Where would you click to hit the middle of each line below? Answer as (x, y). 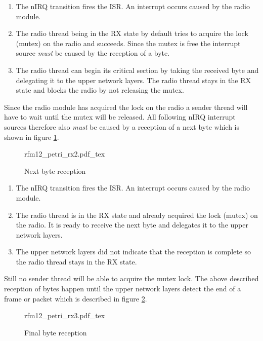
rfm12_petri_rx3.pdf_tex (65, 315)
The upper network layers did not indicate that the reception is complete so (134, 252)
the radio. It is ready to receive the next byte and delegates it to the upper (132, 225)
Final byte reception (56, 332)
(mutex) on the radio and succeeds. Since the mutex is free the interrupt (128, 43)
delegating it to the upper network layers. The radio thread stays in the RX (133, 80)
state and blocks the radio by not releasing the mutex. (100, 90)
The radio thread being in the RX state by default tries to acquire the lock (132, 33)
